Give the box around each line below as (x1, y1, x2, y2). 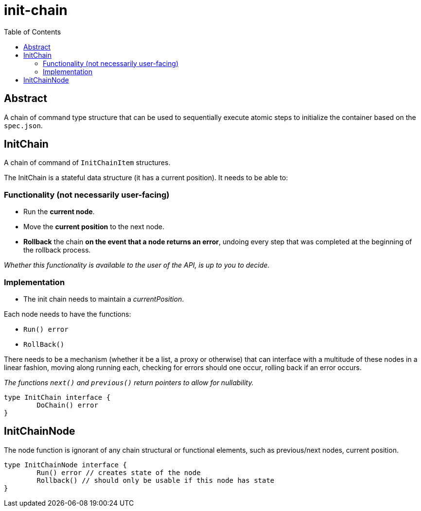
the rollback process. (23, 246, 91, 255)
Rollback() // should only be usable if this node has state (36, 476, 275, 484)
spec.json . (4, 121, 43, 130)
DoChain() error (36, 401, 98, 409)
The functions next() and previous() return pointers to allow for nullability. (4, 378, 254, 387)
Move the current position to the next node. (23, 222, 164, 231)
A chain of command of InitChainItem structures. (4, 158, 171, 167)
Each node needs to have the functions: (4, 309, 131, 318)
